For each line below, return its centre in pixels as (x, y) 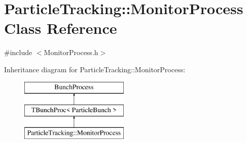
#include (18, 52)
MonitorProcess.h (71, 52)
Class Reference (61, 28)
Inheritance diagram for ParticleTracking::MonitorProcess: (95, 69)
